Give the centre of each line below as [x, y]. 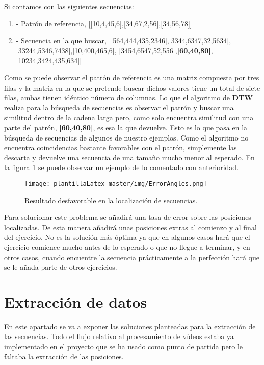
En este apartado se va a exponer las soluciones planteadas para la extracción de [130, 326]
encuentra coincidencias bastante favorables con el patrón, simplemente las [121, 147]
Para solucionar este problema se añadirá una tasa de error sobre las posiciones [128, 217]
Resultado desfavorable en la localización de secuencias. [111, 200]
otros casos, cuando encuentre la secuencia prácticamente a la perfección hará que [132, 257]
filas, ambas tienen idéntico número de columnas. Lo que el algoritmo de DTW [128, 97]
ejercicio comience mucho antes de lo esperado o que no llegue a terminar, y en [127, 247]
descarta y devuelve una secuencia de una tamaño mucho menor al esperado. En [129, 157]
